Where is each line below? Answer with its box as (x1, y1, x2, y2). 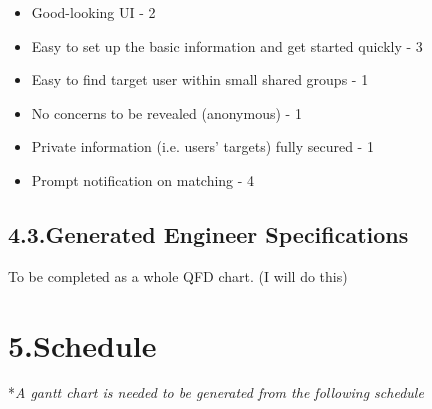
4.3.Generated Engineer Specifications (8, 218, 409, 249)
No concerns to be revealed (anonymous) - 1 (31, 102, 302, 123)
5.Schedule (8, 324, 157, 365)
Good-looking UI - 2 (31, 2, 156, 22)
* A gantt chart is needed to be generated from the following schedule (8, 382, 424, 403)
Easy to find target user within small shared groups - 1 (31, 69, 369, 90)
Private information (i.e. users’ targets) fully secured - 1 (31, 136, 374, 157)
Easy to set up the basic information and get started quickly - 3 (31, 35, 423, 56)
